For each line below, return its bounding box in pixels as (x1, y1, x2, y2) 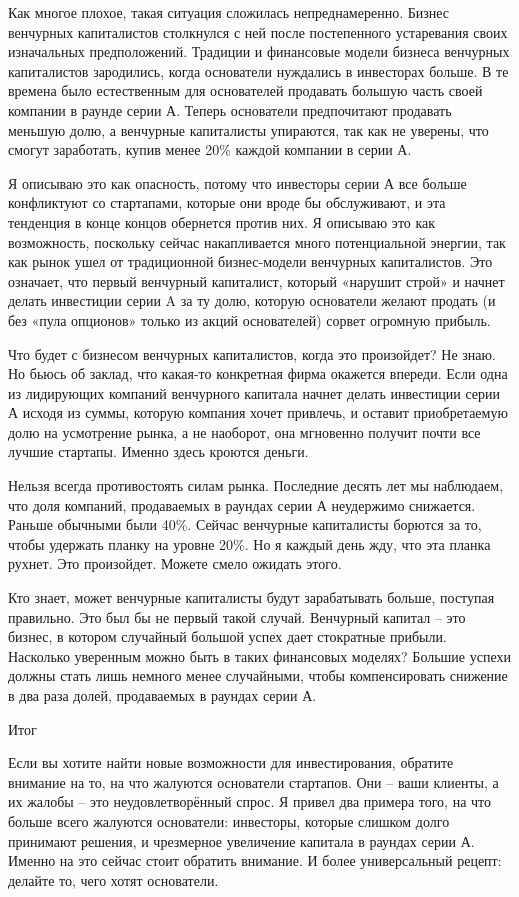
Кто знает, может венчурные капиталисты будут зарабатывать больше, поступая (8, 587, 495, 608)
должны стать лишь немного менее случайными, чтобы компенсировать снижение (8, 665, 508, 686)
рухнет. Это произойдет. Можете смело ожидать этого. (8, 553, 342, 574)
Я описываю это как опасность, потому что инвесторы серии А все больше (8, 172, 467, 193)
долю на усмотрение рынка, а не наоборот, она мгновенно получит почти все (8, 421, 481, 442)
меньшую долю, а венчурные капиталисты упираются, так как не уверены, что (8, 119, 489, 140)
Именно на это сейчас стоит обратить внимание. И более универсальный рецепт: (8, 850, 502, 871)
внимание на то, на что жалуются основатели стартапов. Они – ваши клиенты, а (8, 771, 499, 792)
